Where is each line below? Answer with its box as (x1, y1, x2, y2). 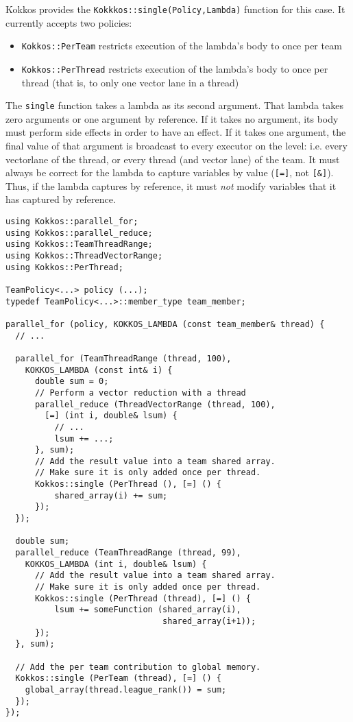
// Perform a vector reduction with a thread (34, 387, 246, 398)
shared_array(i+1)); (162, 616, 256, 626)
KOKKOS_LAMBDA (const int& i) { (25, 365, 173, 375)
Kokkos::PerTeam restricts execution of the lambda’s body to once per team (21, 38, 342, 53)
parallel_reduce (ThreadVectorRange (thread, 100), (34, 399, 276, 409)
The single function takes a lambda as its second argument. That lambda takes (5, 98, 343, 112)
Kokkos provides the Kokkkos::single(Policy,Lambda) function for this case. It (5, 2, 345, 16)
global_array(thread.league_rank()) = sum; (25, 684, 227, 695)
